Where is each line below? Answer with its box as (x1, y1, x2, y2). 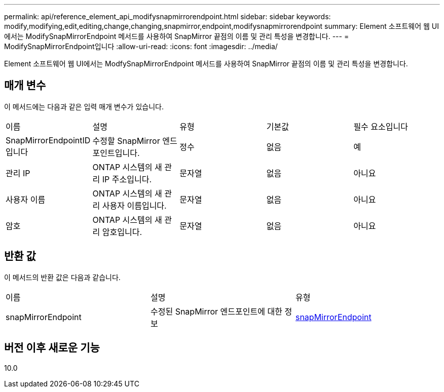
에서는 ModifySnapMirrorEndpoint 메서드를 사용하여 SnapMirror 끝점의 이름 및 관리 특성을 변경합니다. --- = (4, 32, 349, 41)
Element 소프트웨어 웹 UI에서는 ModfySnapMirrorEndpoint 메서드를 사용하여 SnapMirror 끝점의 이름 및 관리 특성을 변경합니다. (4, 59, 408, 68)
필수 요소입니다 (353, 121, 408, 132)
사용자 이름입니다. (102, 200, 167, 211)
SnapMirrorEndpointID (6, 135, 91, 145)
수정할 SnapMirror (92, 135, 160, 146)
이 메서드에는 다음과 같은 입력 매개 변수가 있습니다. (4, 102, 164, 111)
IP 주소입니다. (102, 174, 152, 184)
